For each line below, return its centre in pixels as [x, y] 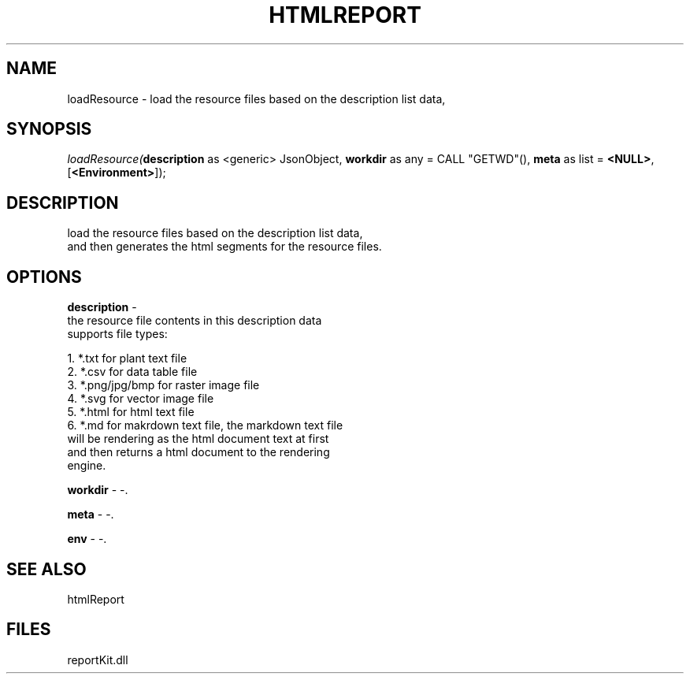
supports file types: [117, 334]
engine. [87, 466]
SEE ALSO [46, 569]
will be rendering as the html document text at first [198, 439]
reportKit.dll [98, 660]
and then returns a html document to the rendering [198, 452]
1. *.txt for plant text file [127, 359]
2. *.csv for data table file [132, 372]
